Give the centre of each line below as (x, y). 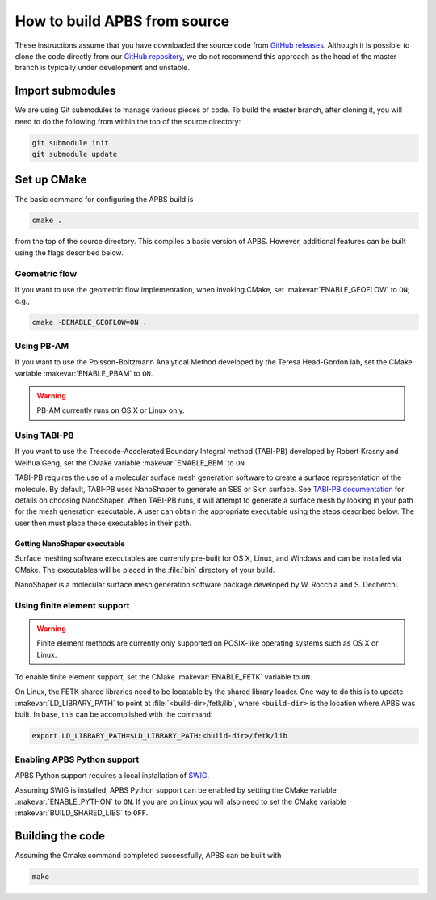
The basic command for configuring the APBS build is (104, 199)
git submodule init (70, 143)
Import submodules (65, 91)
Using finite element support (72, 605)
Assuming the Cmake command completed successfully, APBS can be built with (148, 856)
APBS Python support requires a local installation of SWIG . (112, 775)
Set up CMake (51, 180)
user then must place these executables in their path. (103, 523)
